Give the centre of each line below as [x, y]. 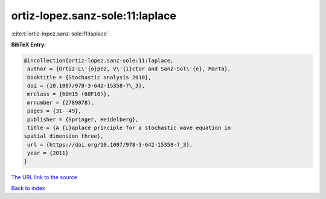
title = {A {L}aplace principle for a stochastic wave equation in [129, 128]
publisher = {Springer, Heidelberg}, [83, 119]
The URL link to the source [44, 177]
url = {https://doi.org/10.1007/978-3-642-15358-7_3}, [110, 145]
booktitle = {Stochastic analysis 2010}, [89, 77]
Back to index [28, 188]
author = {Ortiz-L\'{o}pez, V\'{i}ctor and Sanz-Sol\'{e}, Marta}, [129, 69]
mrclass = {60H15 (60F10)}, [69, 94]
